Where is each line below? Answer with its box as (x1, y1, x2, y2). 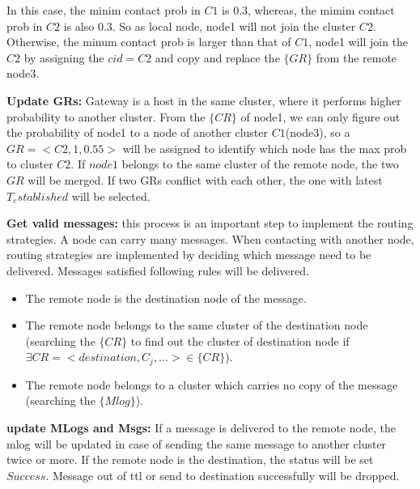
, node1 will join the (308, 33, 409, 50)
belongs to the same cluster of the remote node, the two (121, 155, 399, 172)
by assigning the (23, 49, 104, 66)
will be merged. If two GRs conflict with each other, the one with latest (28, 171, 383, 188)
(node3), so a (285, 124, 350, 141)
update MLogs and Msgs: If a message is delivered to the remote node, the (6, 419, 396, 436)
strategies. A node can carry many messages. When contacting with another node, (6, 230, 414, 247)
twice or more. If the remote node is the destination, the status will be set (6, 451, 374, 468)
